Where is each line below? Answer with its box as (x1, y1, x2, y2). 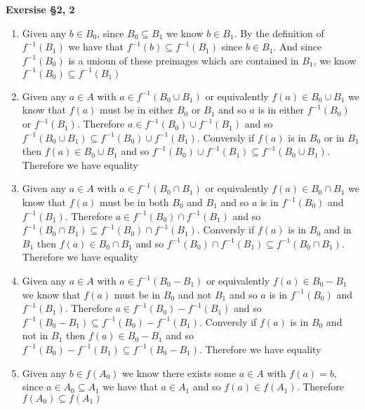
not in (22, 328, 48, 343)
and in (324, 222, 352, 237)
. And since (273, 39, 322, 54)
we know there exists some (122, 365, 237, 380)
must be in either (100, 102, 174, 117)
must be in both (100, 195, 169, 210)
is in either (258, 102, 304, 117)
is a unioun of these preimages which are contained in (68, 53, 299, 67)
